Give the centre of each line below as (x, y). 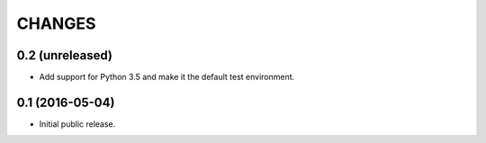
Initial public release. (77, 124)
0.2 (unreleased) (64, 55)
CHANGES (56, 23)
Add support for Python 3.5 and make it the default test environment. (167, 77)
